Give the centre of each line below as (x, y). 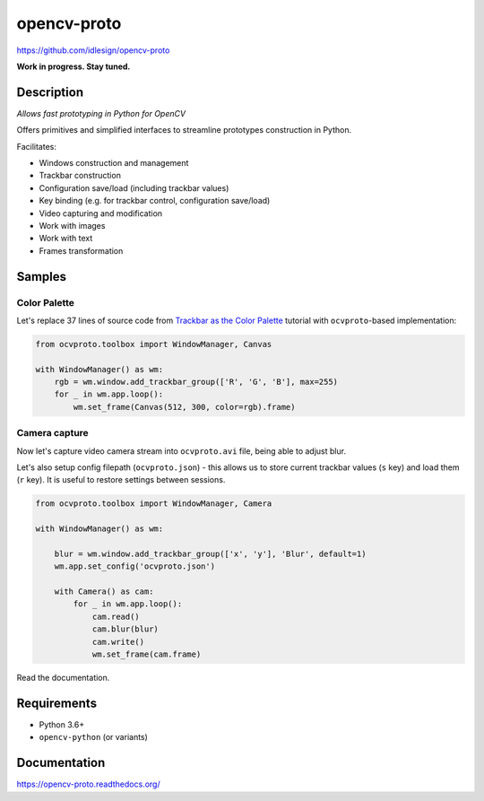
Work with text (66, 239)
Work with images (72, 225)
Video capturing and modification (101, 213)
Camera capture (52, 433)
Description (50, 92)
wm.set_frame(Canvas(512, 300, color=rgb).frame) (184, 407)
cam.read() (116, 616)
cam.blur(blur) (125, 629)
